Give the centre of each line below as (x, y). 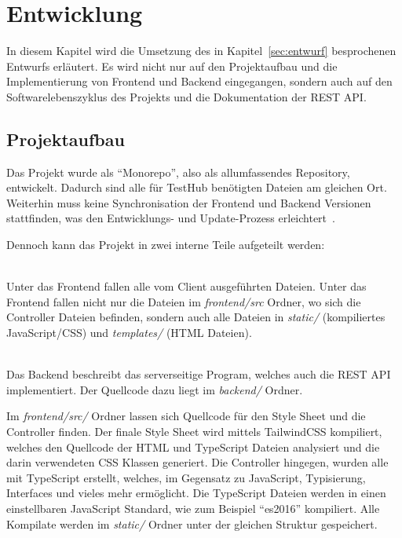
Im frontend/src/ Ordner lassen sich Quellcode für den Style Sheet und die (186, 416)
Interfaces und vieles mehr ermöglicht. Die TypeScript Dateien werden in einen (196, 493)
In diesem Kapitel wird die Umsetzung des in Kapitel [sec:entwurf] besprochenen (201, 51)
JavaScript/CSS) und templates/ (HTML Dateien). (129, 333)
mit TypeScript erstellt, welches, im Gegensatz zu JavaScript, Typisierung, (186, 477)
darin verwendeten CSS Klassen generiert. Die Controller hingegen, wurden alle (197, 462)
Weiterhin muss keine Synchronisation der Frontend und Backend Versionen (189, 202)
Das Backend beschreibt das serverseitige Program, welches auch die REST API (199, 374)
